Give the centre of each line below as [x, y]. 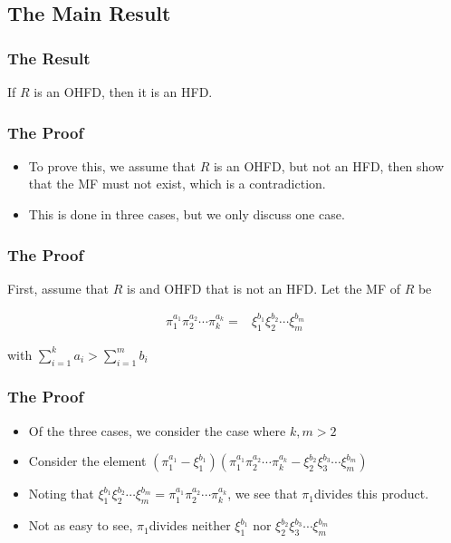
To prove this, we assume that [112, 165]
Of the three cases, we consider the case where [157, 430]
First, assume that [58, 288]
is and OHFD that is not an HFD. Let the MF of [264, 288]
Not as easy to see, [81, 525]
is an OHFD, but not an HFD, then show [329, 165]
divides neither [190, 525]
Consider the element [87, 461]
